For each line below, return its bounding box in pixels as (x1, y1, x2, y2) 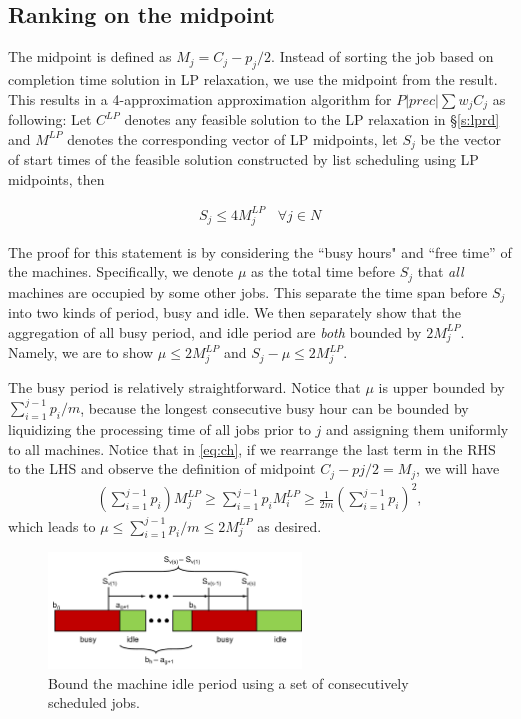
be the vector (420, 128, 502, 149)
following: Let (8, 109, 92, 130)
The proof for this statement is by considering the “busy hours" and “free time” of (8, 241, 512, 262)
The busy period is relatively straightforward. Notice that (8, 377, 361, 398)
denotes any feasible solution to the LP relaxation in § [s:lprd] (124, 109, 500, 130)
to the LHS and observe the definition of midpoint (8, 458, 316, 479)
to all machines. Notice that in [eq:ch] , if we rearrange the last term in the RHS (8, 438, 496, 459)
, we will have (416, 458, 500, 479)
